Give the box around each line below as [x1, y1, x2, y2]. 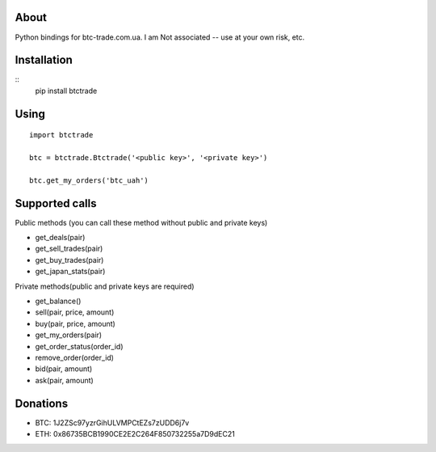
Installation [15, 53, 73, 67]
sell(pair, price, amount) [35, 307, 115, 317]
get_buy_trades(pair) [35, 255, 104, 264]
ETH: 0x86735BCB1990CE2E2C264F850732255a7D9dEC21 [35, 429, 236, 439]
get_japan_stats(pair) [35, 267, 106, 277]
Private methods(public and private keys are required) [15, 281, 195, 291]
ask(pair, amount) [35, 375, 94, 385]
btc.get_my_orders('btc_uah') [29, 175, 149, 185]
